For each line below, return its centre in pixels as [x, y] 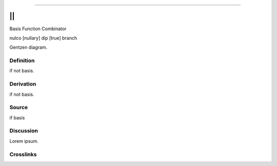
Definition [22, 60]
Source [19, 108]
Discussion [24, 131]
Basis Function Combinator [38, 29]
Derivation [23, 84]
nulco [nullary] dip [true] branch [43, 38]
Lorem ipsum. [24, 141]
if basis [17, 117]
